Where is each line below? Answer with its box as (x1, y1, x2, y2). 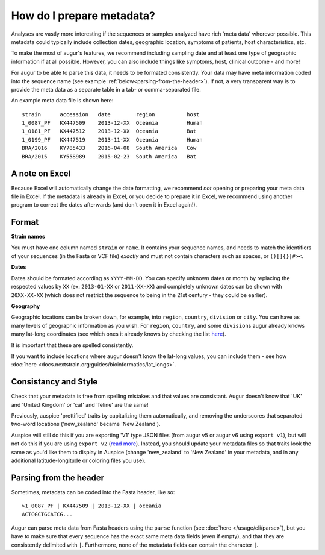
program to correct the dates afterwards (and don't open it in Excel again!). (11, 201, 197, 209)
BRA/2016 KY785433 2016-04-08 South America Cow (22, 145, 197, 152)
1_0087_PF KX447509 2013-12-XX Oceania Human (22, 119, 203, 127)
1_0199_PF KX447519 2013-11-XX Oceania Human (22, 136, 203, 143)
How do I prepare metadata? (11, 9, 156, 22)
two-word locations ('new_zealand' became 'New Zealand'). (11, 421, 161, 428)
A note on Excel (11, 169, 71, 179)
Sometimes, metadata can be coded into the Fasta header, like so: (11, 488, 175, 495)
